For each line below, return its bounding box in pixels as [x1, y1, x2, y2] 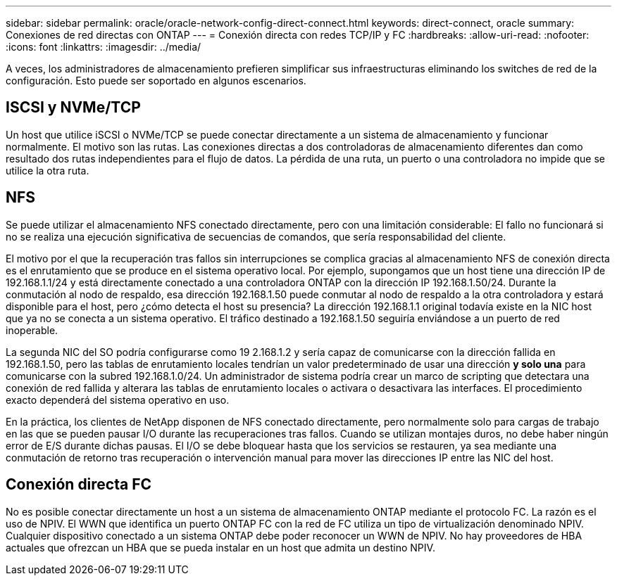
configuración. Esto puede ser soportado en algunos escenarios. [6, 75, 306, 87]
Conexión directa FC [6, 475, 152, 494]
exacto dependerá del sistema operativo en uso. [6, 393, 230, 406]
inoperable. [6, 324, 58, 336]
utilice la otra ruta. [6, 164, 89, 177]
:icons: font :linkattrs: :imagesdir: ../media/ [6, 41, 201, 53]
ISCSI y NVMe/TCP [6, 98, 141, 117]
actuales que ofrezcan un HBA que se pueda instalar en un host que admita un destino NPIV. [6, 541, 435, 554]
